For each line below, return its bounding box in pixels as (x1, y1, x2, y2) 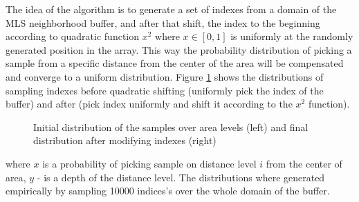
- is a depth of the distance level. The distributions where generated (37, 170, 325, 184)
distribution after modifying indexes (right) (33, 133, 217, 148)
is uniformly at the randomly (230, 29, 353, 43)
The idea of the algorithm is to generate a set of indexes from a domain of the (6, 2, 337, 16)
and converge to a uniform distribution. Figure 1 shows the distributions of (6, 69, 324, 83)
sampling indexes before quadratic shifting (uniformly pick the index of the (6, 83, 324, 97)
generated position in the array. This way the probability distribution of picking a (6, 42, 352, 57)
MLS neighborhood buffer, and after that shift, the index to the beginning (6, 15, 320, 30)
